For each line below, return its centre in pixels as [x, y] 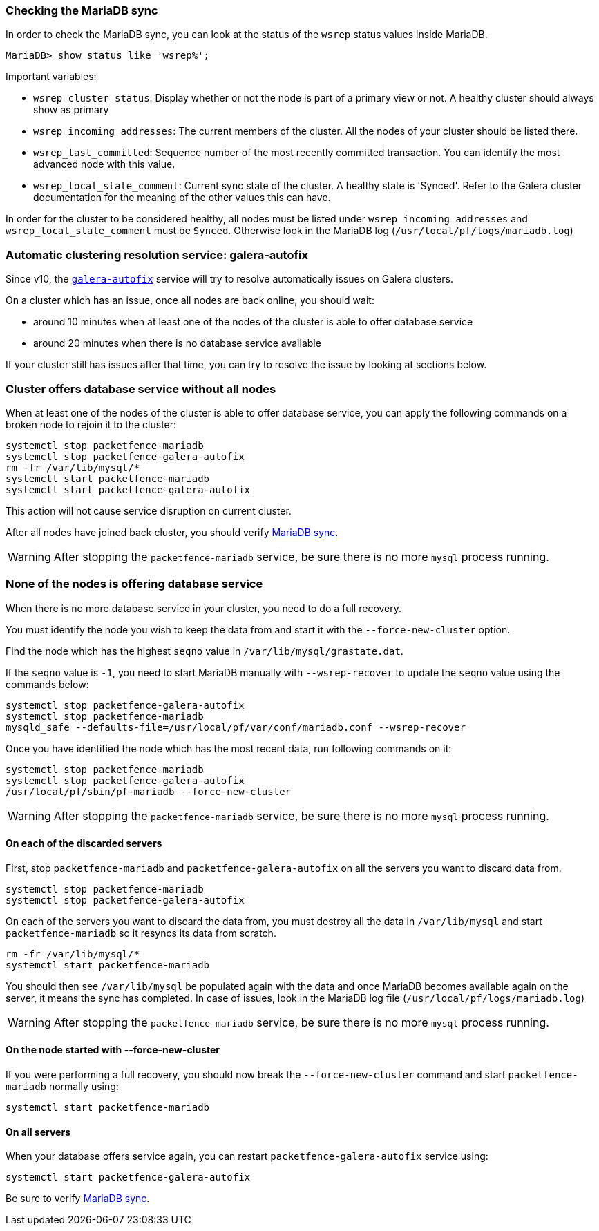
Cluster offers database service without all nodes [141, 389]
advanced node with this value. [104, 164]
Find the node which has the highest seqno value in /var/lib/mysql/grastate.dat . [205, 651]
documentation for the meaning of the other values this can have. [182, 198]
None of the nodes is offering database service [134, 584]
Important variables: [51, 77]
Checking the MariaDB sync [82, 10]
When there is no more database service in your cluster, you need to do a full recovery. [204, 608]
